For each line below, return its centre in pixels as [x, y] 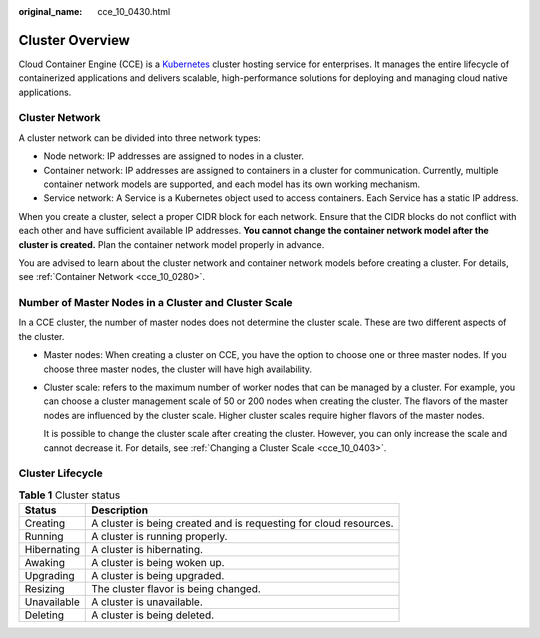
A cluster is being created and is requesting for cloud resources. [242, 523]
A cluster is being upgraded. [158, 576]
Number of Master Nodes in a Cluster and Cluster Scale [156, 303]
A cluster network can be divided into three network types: [140, 137]
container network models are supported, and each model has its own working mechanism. [232, 184]
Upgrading [49, 576]
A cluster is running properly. [159, 537]
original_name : [50, 11]
